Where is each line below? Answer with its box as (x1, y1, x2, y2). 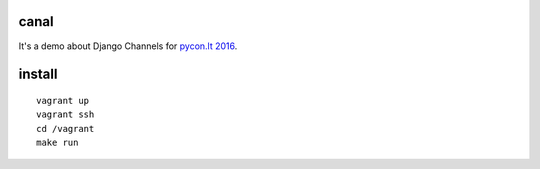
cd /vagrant (36, 123, 95, 134)
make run (36, 137, 79, 149)
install (18, 66, 58, 83)
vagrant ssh (36, 109, 95, 120)
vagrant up (36, 95, 90, 106)
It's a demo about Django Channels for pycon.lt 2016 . (18, 40, 238, 52)
